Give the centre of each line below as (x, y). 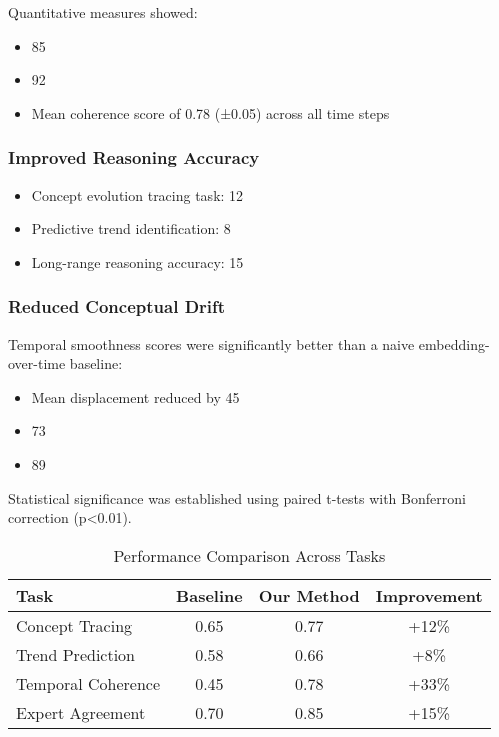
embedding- (454, 343)
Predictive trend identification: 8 (131, 228)
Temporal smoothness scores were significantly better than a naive (211, 343)
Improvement (429, 595)
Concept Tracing (74, 625)
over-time (37, 363)
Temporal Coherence (88, 683)
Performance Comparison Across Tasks (249, 555)
